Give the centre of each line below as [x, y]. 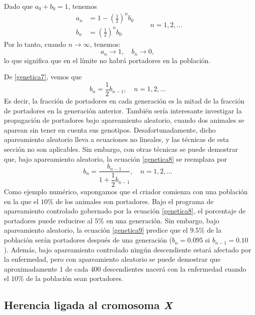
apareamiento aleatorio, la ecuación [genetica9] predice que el [96, 230]
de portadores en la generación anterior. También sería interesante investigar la [123, 110]
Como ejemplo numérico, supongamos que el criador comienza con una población [126, 192]
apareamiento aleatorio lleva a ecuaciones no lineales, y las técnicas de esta [117, 139]
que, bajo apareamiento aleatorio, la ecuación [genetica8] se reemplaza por [116, 158]
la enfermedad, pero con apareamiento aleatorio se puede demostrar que [112, 259]
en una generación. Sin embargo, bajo [163, 220]
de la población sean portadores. [75, 278]
